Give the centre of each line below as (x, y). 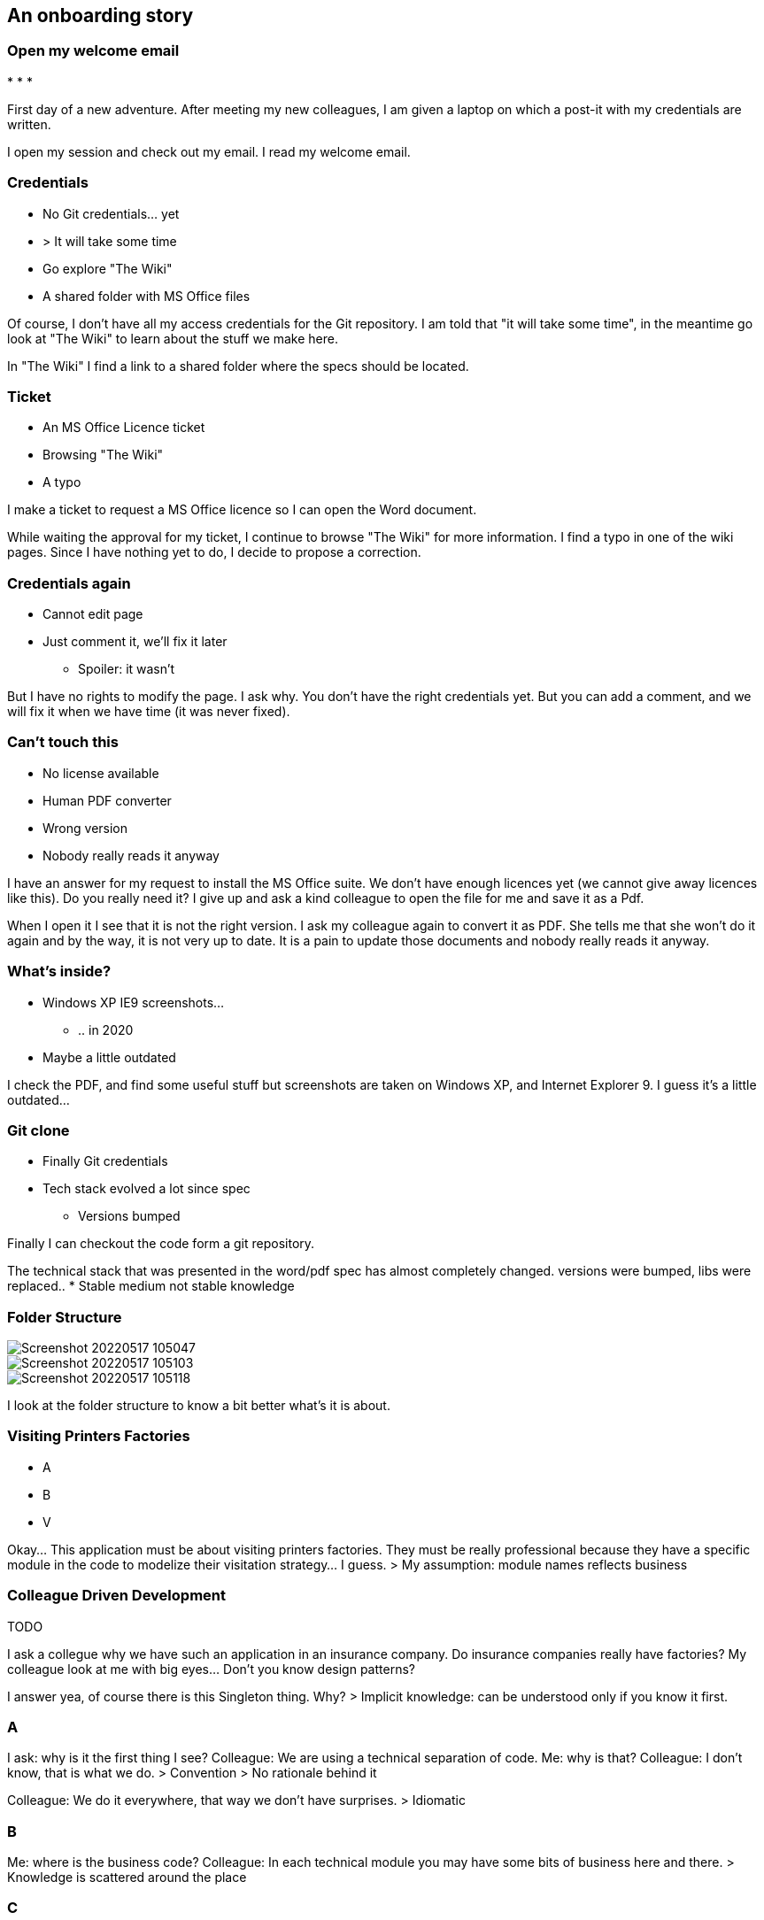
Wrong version (85, 828)
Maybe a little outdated (109, 1057)
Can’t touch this (63, 742)
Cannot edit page (93, 614)
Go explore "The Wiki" (108, 268)
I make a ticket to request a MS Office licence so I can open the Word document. (242, 510)
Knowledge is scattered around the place (127, 1878)
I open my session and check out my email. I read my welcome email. (209, 151)
